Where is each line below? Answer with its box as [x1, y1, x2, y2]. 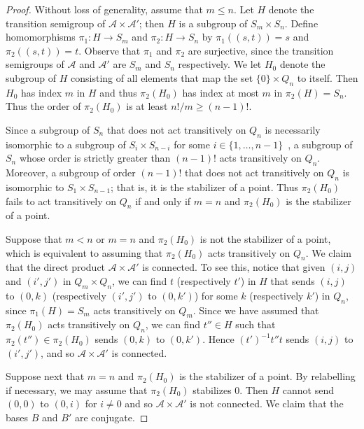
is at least [126, 99, 168, 113]
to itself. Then [297, 70, 358, 85]
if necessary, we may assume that [6, 382, 148, 397]
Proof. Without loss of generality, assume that [6, 2, 203, 16]
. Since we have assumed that [192, 302, 319, 317]
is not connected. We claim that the [190, 396, 344, 411]
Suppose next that [6, 369, 85, 384]
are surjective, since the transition [188, 43, 334, 57]
